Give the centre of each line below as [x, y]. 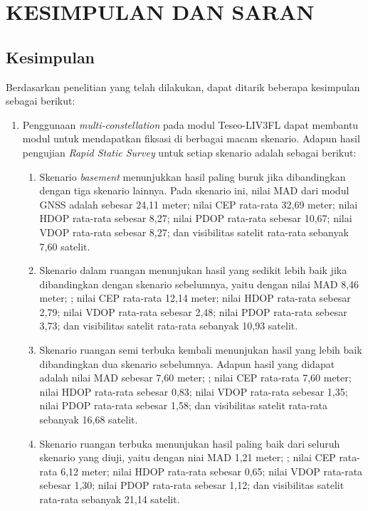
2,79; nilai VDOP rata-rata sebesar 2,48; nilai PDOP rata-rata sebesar [193, 311]
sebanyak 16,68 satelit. [89, 420]
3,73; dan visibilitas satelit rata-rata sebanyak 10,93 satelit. [169, 326]
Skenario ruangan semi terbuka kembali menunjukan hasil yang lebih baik [201, 350]
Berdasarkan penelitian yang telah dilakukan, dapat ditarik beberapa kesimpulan [183, 86]
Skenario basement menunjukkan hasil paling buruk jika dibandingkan [193, 176]
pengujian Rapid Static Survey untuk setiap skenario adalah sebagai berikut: [189, 152]
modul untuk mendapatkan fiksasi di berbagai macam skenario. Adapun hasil [191, 138]
